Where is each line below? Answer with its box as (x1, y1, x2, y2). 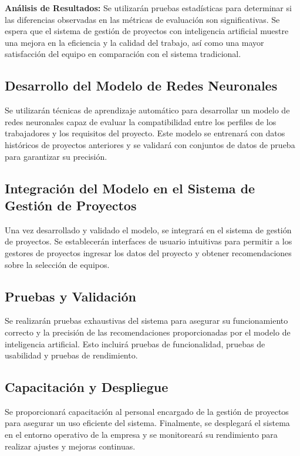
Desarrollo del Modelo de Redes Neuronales (5, 76, 278, 95)
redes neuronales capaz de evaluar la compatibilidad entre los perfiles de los (5, 115, 277, 128)
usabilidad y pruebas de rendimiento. (5, 349, 138, 361)
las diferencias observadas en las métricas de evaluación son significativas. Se (5, 13, 280, 25)
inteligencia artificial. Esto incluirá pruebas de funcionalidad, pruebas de (5, 337, 265, 350)
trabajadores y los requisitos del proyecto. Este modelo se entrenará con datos (5, 127, 285, 139)
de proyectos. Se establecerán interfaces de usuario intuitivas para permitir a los (5, 235, 292, 247)
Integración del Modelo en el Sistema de (5, 179, 255, 197)
